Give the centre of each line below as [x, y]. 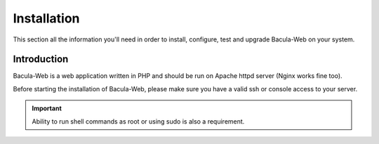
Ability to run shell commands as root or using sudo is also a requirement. [138, 121]
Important [47, 108]
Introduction [41, 59]
